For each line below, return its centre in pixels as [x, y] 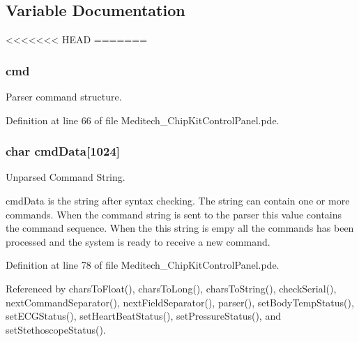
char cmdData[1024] [63, 151]
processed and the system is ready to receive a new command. [138, 241]
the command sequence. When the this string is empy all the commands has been [180, 228]
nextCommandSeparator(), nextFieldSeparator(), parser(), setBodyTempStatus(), [180, 302]
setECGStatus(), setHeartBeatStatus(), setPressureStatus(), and [143, 316]
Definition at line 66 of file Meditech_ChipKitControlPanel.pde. [143, 120]
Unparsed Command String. [66, 177]
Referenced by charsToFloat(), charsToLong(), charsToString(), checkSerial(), [171, 288]
